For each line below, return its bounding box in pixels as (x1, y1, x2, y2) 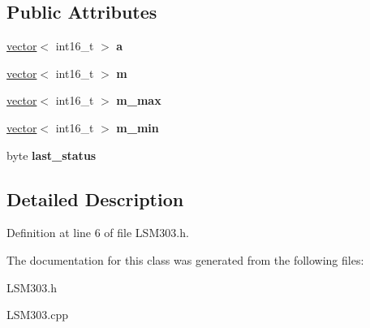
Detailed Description (6, 186, 184, 211)
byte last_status (6, 146, 97, 163)
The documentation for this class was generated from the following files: (6, 251, 364, 268)
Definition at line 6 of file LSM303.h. (6, 224, 189, 241)
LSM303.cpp (6, 306, 69, 323)
